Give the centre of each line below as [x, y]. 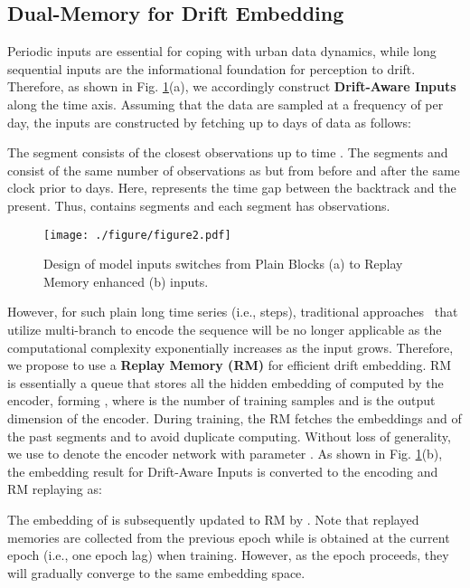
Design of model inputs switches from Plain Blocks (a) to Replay [223, 264]
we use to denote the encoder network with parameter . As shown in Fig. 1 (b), [225, 454]
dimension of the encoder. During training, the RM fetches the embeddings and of [235, 417]
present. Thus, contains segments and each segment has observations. [199, 205]
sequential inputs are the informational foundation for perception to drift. [211, 68]
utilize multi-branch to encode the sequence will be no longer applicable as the [225, 329]
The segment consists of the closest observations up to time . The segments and [228, 152]
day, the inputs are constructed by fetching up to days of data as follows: [209, 122]
